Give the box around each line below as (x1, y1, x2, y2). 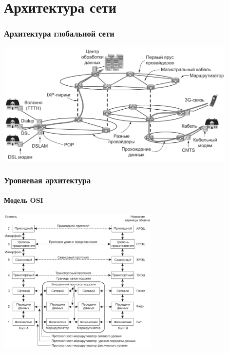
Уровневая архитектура (4, 174, 91, 186)
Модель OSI (4, 195, 43, 205)
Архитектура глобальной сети (4, 27, 114, 39)
